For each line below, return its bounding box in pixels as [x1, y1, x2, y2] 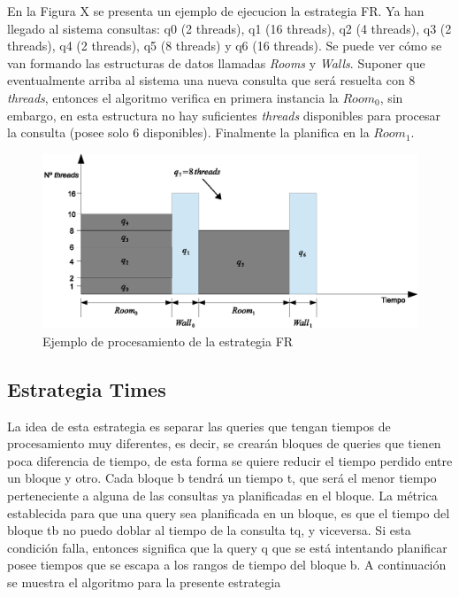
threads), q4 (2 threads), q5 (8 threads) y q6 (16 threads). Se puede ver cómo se [7, 36, 442, 55]
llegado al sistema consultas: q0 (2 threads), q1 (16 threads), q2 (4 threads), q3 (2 [7, 19, 452, 37]
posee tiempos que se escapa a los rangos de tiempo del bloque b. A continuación [7, 555, 447, 574]
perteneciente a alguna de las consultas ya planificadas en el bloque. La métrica [7, 486, 438, 505]
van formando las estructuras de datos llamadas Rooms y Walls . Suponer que [7, 53, 425, 72]
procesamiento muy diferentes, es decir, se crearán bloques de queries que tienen [7, 434, 441, 453]
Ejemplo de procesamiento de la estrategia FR [42, 331, 294, 350]
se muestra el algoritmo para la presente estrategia [7, 572, 281, 591]
